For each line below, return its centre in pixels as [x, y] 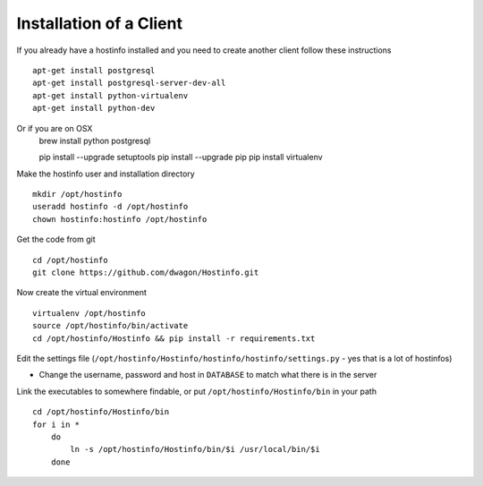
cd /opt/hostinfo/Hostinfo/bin [101, 412]
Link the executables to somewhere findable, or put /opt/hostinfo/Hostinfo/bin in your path [197, 391]
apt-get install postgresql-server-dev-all [129, 83]
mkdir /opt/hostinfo [77, 194]
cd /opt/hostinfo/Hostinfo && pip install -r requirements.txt [174, 338]
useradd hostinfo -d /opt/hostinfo [110, 207]
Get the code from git [56, 239]
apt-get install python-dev [94, 108]
